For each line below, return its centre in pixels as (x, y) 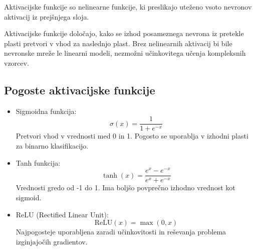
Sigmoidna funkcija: (46, 111)
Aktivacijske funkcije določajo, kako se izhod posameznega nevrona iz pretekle (124, 33)
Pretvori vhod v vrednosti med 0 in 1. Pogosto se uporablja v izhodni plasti (132, 136)
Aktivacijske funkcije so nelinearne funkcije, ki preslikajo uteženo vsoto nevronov (128, 7)
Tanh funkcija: (38, 162)
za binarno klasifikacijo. (52, 146)
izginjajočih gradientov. (52, 241)
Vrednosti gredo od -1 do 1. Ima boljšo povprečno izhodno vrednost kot (125, 187)
